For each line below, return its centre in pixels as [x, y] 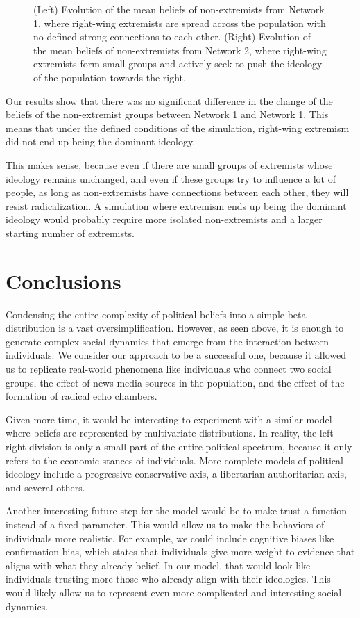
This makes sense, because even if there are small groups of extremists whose [169, 164]
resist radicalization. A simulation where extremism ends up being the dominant [176, 205]
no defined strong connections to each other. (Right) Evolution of [172, 36]
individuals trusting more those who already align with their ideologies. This [168, 579]
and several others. [45, 487]
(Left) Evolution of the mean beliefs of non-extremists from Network [179, 9]
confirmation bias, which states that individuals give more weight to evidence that [180, 552]
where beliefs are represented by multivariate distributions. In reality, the [161, 433]
